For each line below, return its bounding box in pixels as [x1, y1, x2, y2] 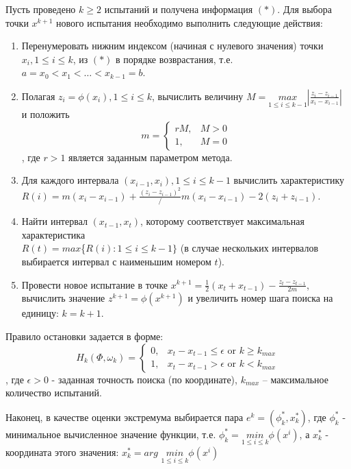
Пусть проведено [5, 2, 76, 16]
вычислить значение [21, 291, 105, 305]
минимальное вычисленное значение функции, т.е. [5, 426, 216, 441]
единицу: [21, 306, 59, 320]
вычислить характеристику [233, 173, 345, 187]
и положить [21, 107, 70, 121]
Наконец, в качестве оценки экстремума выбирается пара [5, 409, 244, 424]
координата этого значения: [5, 444, 119, 459]
